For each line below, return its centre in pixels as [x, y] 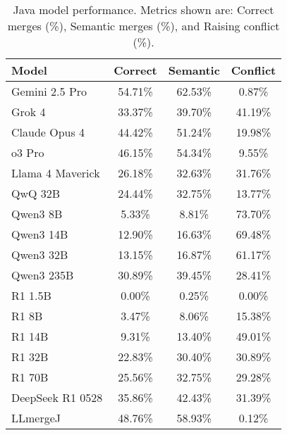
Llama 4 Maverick [56, 173]
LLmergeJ [36, 418]
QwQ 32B [36, 193]
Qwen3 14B [40, 234]
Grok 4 [29, 112]
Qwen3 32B [40, 254]
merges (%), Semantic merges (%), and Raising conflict [143, 26]
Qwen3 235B [43, 275]
